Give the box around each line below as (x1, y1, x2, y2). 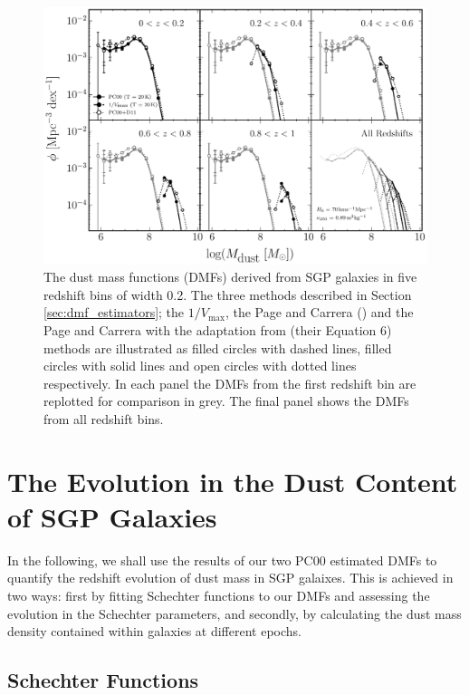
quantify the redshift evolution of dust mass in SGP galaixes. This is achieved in (7, 568, 454, 587)
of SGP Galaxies (7, 497, 217, 535)
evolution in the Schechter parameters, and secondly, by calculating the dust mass (7, 603, 462, 623)
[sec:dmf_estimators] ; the (43, 303, 185, 322)
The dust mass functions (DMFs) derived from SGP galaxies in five (43, 267, 417, 286)
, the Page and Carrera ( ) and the (225, 303, 414, 322)
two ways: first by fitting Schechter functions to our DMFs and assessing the (7, 586, 430, 605)
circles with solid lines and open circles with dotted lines (43, 356, 357, 375)
